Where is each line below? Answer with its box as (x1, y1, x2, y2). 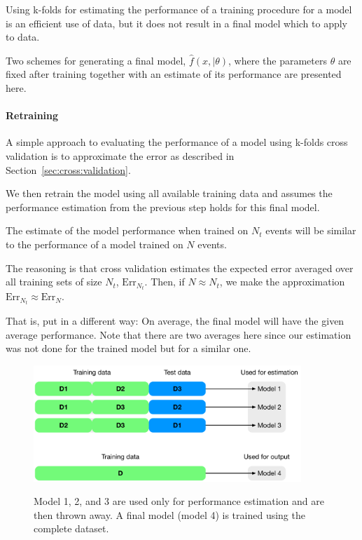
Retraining (6, 108, 59, 123)
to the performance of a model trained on (6, 236, 183, 251)
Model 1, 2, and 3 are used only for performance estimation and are (34, 494, 324, 508)
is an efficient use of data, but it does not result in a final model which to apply (6, 15, 348, 30)
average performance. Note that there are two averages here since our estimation (6, 327, 351, 342)
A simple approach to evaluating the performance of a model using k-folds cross (6, 135, 348, 149)
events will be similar (265, 223, 356, 238)
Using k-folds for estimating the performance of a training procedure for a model (6, 2, 352, 16)
